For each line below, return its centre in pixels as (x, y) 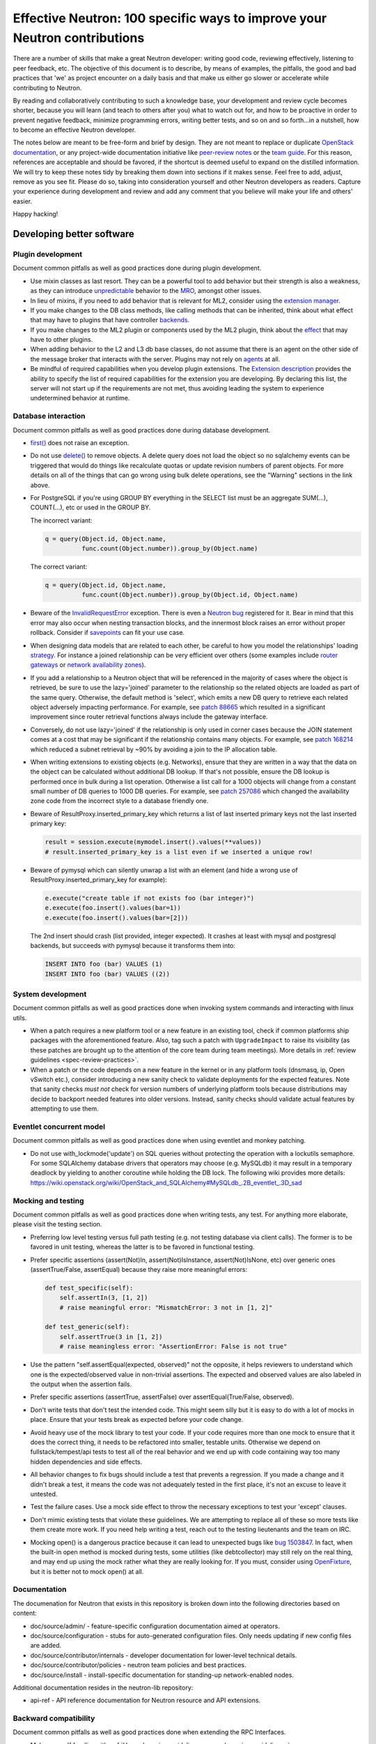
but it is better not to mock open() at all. (87, 1571)
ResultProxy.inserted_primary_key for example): (99, 880)
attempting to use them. (64, 1108)
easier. (23, 201)
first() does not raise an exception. (80, 442)
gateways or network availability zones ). (88, 665)
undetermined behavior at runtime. (80, 398)
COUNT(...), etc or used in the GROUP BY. (91, 508)
